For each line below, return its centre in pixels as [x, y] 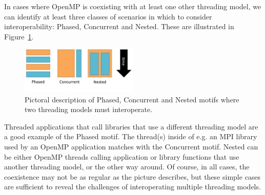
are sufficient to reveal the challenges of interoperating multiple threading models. [132, 187]
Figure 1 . [19, 36]
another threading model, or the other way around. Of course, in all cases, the [127, 167]
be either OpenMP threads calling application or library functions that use [122, 156]
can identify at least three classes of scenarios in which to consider [108, 16]
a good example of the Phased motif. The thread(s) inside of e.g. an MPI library [131, 136]
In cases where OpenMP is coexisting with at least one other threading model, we [133, 6]
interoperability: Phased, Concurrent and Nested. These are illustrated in [119, 26]
